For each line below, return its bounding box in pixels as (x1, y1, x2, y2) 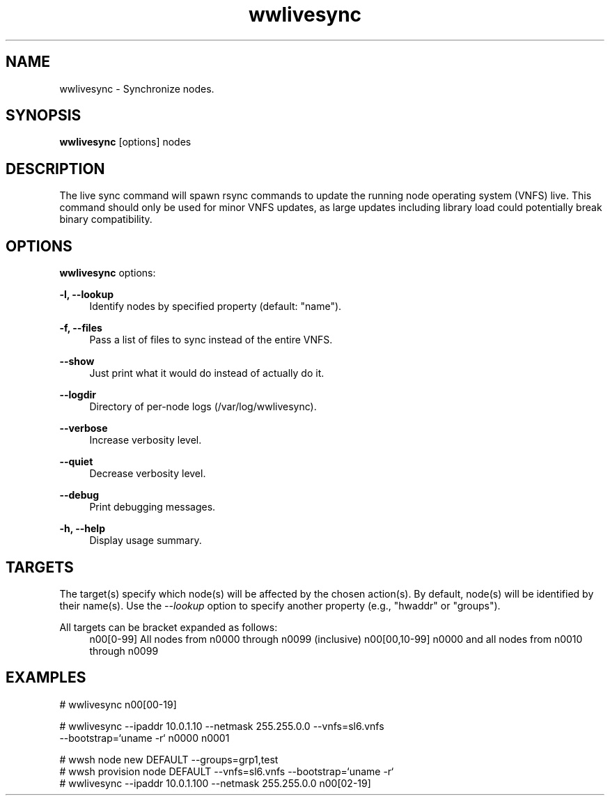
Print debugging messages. (89, 501, 216, 513)
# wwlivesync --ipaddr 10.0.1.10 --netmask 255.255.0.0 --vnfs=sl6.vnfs (59, 720, 384, 732)
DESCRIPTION (6, 160, 105, 178)
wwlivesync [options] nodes (59, 136, 191, 148)
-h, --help (59, 522, 105, 535)
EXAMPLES (6, 669, 86, 687)
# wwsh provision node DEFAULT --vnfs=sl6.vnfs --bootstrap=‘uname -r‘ (59, 765, 394, 777)
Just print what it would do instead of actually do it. (89, 367, 324, 380)
